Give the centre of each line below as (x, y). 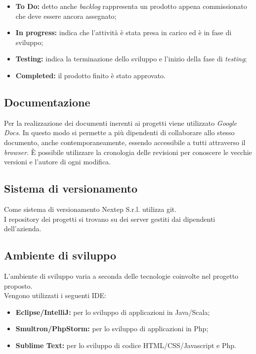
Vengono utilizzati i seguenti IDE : (55, 295)
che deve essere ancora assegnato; (66, 16)
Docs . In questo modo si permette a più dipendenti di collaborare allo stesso (119, 132)
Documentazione (47, 102)
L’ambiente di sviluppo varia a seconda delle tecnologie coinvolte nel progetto (121, 276)
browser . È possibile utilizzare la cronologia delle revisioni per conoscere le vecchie (128, 152)
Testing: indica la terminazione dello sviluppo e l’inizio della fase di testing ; (131, 59)
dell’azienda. (23, 228)
